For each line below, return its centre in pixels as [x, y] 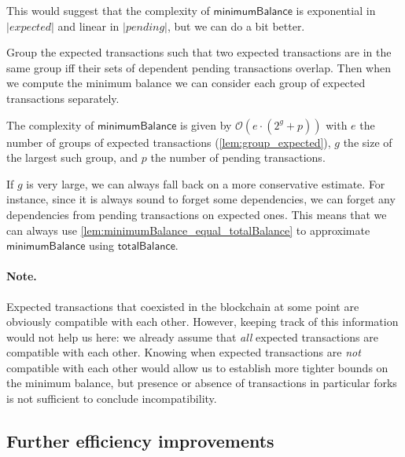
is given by [206, 124]
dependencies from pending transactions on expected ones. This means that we [197, 214]
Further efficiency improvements [140, 441]
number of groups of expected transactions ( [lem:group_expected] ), [169, 142]
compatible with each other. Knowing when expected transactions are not [184, 352]
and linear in [88, 26]
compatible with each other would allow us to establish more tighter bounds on [197, 367]
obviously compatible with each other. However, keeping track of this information [202, 322]
